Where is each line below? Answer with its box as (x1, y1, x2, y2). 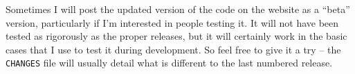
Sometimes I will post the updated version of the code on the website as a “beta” (6, 2, 350, 16)
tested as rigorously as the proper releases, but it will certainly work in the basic (6, 29, 347, 43)
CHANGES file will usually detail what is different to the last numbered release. (6, 56, 333, 70)
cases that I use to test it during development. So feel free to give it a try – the (6, 42, 341, 56)
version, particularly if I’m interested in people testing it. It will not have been (6, 15, 339, 29)
